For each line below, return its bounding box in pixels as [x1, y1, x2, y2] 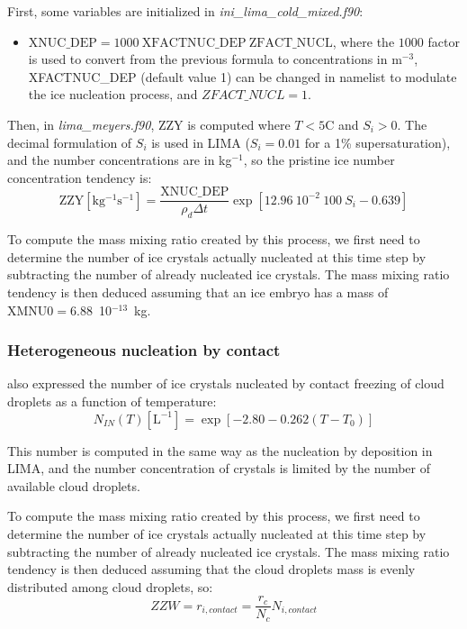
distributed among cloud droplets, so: [7, 577, 213, 596]
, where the [332, 32, 395, 50]
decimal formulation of [7, 132, 132, 151]
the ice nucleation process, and [28, 85, 198, 104]
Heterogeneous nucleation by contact [7, 339, 281, 361]
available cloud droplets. [7, 476, 140, 495]
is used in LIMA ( [151, 132, 250, 151]
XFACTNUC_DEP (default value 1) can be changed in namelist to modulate [28, 67, 457, 86]
